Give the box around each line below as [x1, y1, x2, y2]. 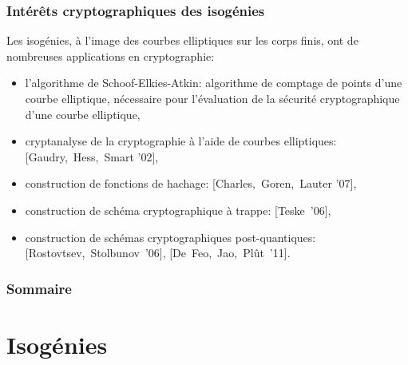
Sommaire [6, 278, 72, 298]
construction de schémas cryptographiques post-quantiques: [25, 228, 316, 245]
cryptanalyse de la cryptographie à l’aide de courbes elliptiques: [25, 133, 337, 149]
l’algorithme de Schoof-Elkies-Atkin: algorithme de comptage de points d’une [25, 74, 402, 91]
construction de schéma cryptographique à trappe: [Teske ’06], [25, 201, 331, 218]
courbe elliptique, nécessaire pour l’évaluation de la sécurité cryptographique [25, 90, 400, 106]
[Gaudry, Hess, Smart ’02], [25, 148, 159, 165]
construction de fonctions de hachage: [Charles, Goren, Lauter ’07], [25, 175, 357, 192]
